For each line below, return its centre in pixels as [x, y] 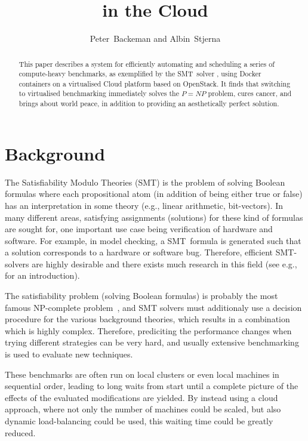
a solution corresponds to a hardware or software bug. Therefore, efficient [139, 252]
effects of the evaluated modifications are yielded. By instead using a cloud [141, 397]
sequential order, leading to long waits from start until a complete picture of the [152, 386]
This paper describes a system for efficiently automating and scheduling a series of [147, 64]
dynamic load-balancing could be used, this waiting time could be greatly [139, 421]
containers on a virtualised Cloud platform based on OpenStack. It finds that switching [155, 83]
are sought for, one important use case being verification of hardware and [139, 229]
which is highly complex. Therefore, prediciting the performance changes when [148, 330]
